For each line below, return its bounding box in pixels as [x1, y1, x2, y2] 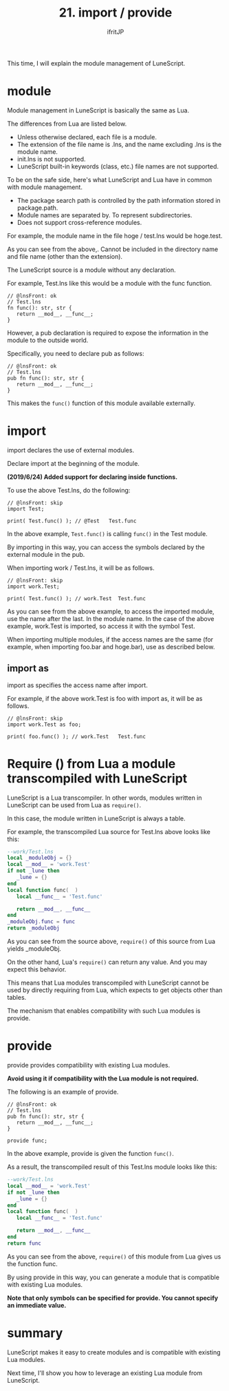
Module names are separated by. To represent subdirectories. [17, 210, 193, 219]
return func [7, 1240, 41, 1247]
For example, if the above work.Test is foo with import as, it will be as [7, 694, 203, 702]
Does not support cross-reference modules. [17, 218, 142, 226]
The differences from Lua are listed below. [7, 119, 127, 128]
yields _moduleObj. [7, 945, 62, 953]
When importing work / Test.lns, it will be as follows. [7, 564, 155, 572]
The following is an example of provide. [7, 1088, 119, 1096]
